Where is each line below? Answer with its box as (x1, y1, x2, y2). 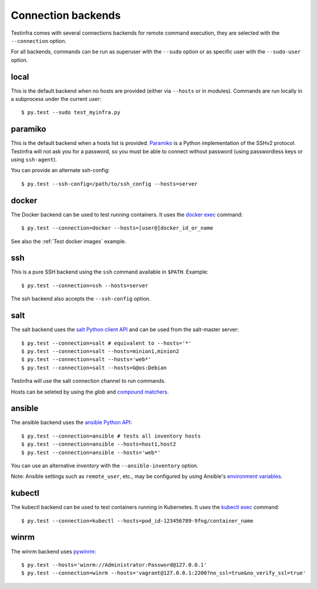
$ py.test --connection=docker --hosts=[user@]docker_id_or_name (21, 225, 214, 231)
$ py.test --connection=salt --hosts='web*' (21, 356, 152, 363)
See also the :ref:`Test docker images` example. (11, 238, 126, 245)
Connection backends (11, 9, 121, 22)
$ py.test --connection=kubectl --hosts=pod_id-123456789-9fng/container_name (21, 517, 254, 524)
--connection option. (11, 37, 67, 44)
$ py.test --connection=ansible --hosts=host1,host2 (21, 441, 176, 447)
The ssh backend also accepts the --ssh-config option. (11, 295, 151, 302)
